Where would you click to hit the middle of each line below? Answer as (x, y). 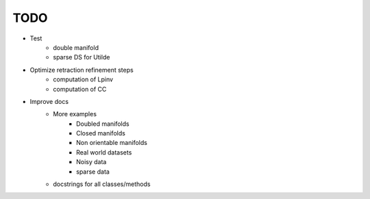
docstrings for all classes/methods (102, 184)
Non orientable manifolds (112, 143)
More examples (75, 114)
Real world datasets (104, 152)
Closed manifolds (101, 133)
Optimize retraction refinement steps (82, 70)
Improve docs (49, 101)
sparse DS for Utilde (82, 57)
